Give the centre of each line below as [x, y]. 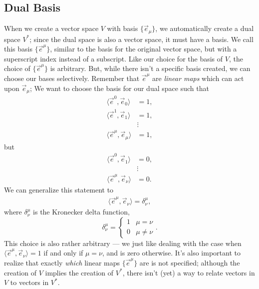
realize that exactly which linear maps [62, 263]
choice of [17, 68]
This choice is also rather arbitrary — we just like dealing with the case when [123, 243]
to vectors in [29, 282]
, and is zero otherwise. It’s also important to [171, 253]
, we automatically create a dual [205, 28]
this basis [18, 49]
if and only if [63, 253]
